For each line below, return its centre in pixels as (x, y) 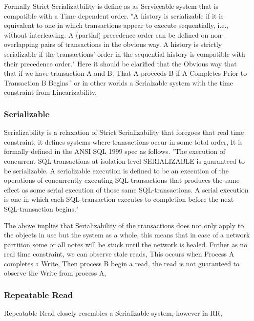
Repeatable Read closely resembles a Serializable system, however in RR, (113, 313)
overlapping (21, 44)
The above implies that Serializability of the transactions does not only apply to (124, 225)
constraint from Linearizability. (50, 92)
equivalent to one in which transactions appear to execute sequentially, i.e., (116, 25)
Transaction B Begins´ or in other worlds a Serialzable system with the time (118, 82)
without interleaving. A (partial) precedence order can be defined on (106, 34)
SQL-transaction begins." (42, 208)
